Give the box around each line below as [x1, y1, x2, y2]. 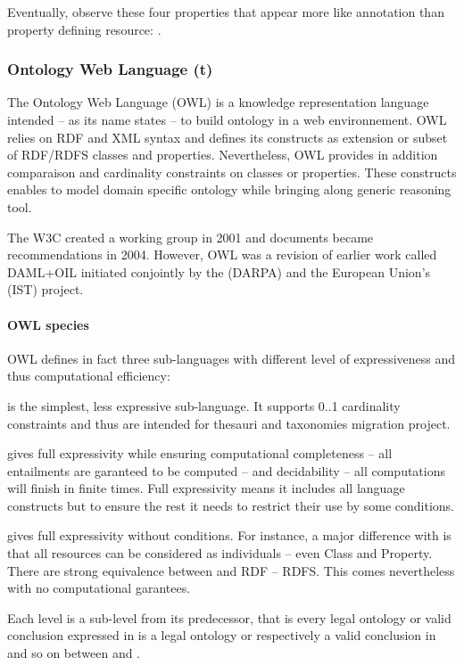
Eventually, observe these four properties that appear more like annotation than [7, 3, 444, 21]
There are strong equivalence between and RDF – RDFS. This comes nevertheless [7, 561, 455, 579]
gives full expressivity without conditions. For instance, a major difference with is [7, 526, 452, 545]
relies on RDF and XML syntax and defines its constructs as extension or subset [7, 127, 448, 146]
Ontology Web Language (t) [7, 58, 213, 80]
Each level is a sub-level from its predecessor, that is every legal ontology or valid [7, 608, 452, 627]
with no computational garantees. [7, 579, 191, 597]
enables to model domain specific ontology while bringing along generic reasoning [7, 180, 452, 199]
